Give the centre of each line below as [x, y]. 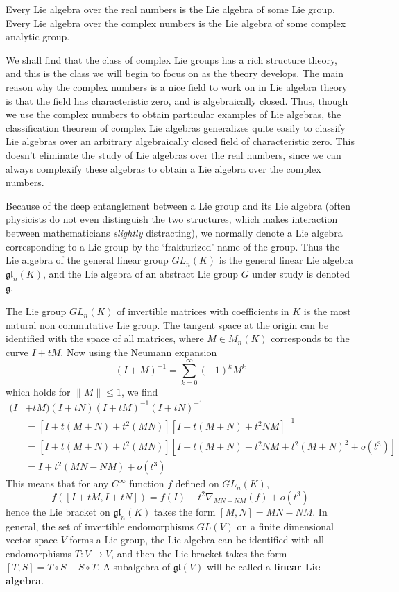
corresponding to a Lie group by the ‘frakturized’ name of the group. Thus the [172, 246]
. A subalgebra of [134, 567]
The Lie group [36, 311]
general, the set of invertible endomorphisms [100, 526]
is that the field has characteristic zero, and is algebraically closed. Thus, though [177, 100]
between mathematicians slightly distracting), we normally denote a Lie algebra [174, 232]
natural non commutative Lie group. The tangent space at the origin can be [167, 324]
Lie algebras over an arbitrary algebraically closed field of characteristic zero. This [180, 141]
